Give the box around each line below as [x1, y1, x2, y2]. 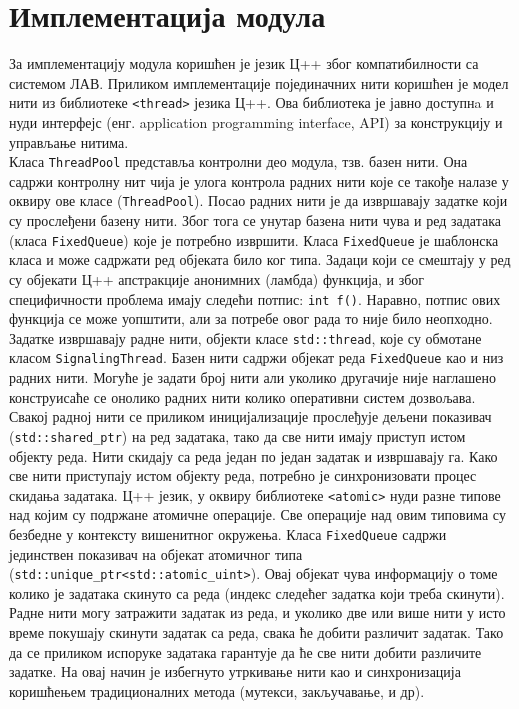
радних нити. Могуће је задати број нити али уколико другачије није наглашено [9, 367, 496, 388]
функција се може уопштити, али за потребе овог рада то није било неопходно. [9, 308, 493, 329]
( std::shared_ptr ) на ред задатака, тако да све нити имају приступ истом [9, 425, 466, 446]
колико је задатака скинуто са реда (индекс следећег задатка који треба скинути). [9, 582, 505, 603]
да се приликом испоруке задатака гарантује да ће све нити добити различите [9, 641, 482, 662]
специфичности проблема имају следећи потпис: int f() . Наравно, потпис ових [9, 288, 501, 309]
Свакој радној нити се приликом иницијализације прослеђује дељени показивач [9, 406, 492, 427]
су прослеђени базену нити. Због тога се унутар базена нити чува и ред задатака [9, 210, 502, 231]
